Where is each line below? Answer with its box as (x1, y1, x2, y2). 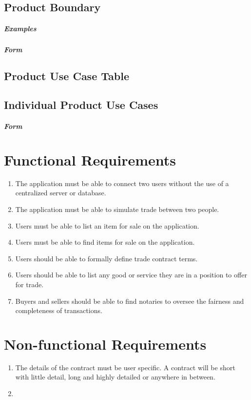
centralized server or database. (15, 188, 106, 198)
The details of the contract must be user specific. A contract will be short (15, 362, 235, 372)
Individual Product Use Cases (4, 97, 158, 112)
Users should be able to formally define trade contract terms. (15, 253, 198, 263)
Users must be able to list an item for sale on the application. (15, 220, 199, 231)
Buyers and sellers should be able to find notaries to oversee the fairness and (15, 295, 244, 306)
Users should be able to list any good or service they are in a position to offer (15, 270, 247, 280)
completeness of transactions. (15, 305, 102, 316)
